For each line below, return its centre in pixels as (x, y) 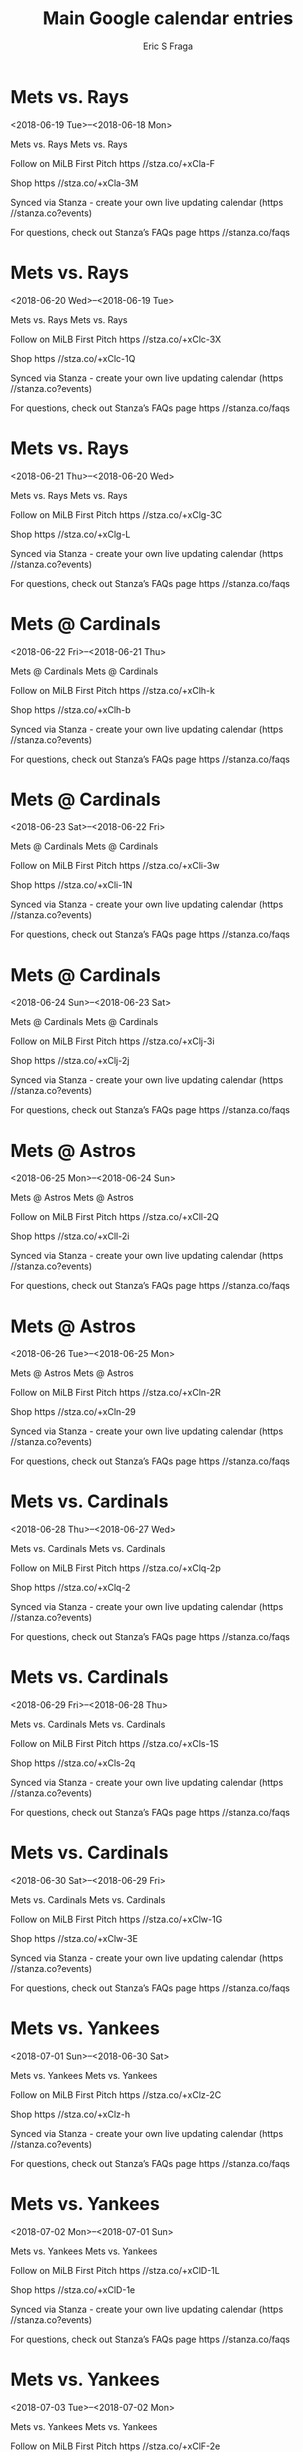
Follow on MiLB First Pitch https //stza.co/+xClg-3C (116, 514)
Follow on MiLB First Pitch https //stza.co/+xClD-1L (115, 2270)
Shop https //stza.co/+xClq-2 (70, 1588)
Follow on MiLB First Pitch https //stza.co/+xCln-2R (116, 1393)
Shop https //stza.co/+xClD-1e (73, 2289)
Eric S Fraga (168, 46)
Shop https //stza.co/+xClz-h (70, 2114)
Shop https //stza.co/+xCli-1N (71, 885)
